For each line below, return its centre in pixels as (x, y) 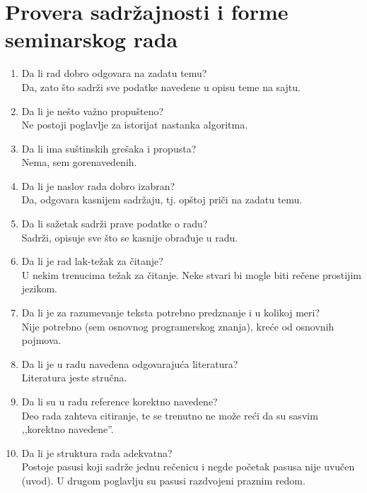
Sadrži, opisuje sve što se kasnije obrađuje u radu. (130, 237)
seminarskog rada (92, 39)
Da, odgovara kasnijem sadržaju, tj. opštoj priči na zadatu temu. (162, 200)
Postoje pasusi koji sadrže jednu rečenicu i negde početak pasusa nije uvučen (188, 467)
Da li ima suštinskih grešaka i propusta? (109, 148)
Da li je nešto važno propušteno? (93, 111)
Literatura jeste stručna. (74, 378)
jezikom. (39, 289)
